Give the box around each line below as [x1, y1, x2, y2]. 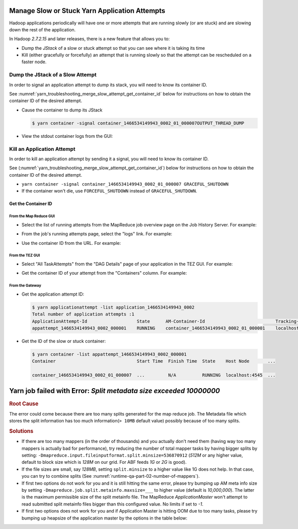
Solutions [9, 427, 34, 434]
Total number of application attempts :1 [32, 312, 135, 317]
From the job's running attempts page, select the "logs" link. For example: [21, 231, 172, 237]
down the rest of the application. [9, 26, 76, 32]
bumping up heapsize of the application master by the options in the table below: [21, 515, 188, 521]
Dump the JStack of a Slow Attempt [9, 71, 97, 78]
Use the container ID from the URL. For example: [21, 240, 121, 246]
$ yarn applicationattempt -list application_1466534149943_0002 [32, 304, 195, 310]
